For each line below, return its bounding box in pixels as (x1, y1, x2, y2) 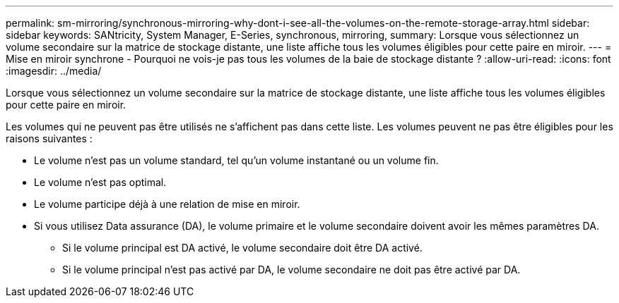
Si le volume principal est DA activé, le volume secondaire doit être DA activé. (62, 242, 423, 254)
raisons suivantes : (6, 132, 93, 144)
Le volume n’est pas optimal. (34, 176, 167, 188)
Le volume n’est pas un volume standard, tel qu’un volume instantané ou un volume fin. (34, 154, 439, 166)
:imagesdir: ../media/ (6, 65, 102, 77)
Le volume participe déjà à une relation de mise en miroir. (34, 198, 300, 210)
